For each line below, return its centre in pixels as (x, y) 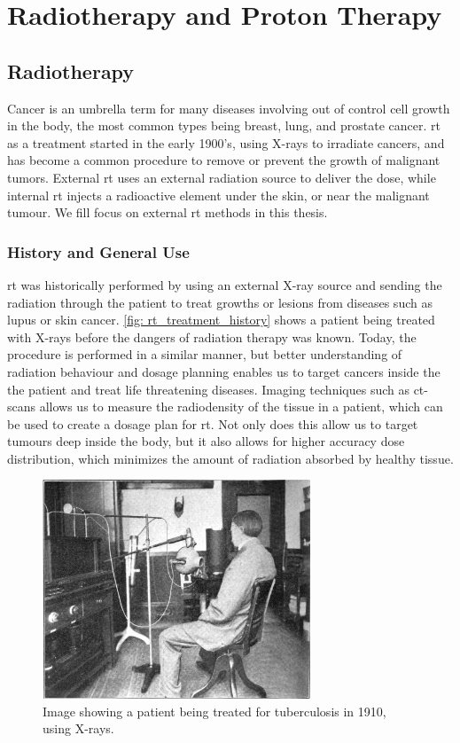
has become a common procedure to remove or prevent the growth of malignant (224, 160)
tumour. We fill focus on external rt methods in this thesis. (168, 212)
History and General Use (98, 251)
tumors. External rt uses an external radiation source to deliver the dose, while (222, 177)
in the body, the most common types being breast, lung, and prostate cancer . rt (224, 125)
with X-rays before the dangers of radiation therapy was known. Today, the (212, 336)
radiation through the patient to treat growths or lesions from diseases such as (220, 302)
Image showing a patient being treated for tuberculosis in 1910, (214, 711)
